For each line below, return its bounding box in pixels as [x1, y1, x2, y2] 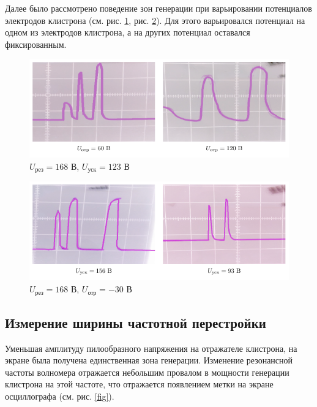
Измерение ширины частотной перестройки [5, 313, 266, 332]
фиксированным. [5, 37, 67, 50]
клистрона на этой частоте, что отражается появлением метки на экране [5, 378, 274, 390]
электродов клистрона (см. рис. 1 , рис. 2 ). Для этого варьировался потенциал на [5, 13, 305, 26]
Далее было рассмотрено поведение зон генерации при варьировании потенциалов [5, 2, 312, 14]
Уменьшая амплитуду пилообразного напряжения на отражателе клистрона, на [5, 341, 297, 354]
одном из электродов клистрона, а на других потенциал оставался [5, 26, 250, 39]
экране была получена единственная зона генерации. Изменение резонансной [5, 354, 293, 367]
